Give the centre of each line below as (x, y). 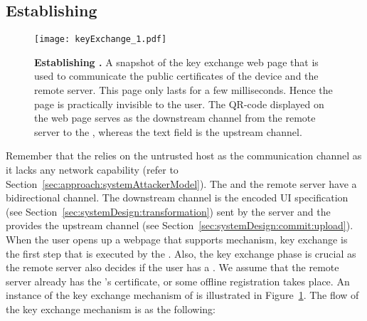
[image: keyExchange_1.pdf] (101, 40)
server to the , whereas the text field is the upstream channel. (168, 131)
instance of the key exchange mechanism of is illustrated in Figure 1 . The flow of (182, 295)
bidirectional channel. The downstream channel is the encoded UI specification (177, 198)
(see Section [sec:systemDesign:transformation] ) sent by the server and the (168, 211)
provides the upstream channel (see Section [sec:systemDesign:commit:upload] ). (180, 225)
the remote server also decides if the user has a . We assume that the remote (172, 267)
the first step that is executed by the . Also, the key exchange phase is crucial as (181, 253)
